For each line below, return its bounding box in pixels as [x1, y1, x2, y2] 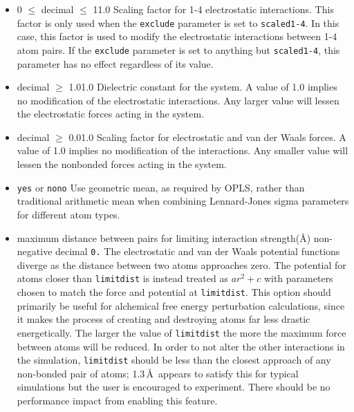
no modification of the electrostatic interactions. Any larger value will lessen [17, 93, 339, 107]
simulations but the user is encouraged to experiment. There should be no [17, 380, 330, 394]
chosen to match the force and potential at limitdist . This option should [17, 285, 331, 299]
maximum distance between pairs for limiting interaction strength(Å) [17, 230, 311, 245]
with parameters [263, 271, 333, 285]
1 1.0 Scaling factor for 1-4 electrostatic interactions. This [93, 2, 334, 16]
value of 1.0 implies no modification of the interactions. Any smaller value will [17, 143, 348, 158]
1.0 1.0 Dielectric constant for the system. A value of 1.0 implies [68, 79, 337, 94]
